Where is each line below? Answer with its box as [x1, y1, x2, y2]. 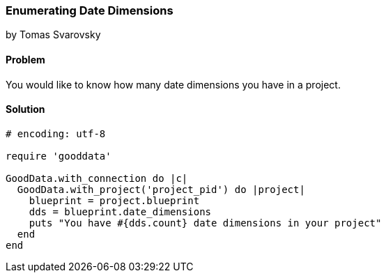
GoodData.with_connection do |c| [6, 172, 188, 184]
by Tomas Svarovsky [6, 29, 101, 41]
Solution [6, 103, 45, 116]
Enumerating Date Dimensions [6, 3, 173, 17]
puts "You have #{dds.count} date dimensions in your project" [29, 217, 382, 229]
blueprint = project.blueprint [29, 194, 200, 206]
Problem [6, 53, 45, 65]
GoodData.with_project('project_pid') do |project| [17, 183, 305, 195]
